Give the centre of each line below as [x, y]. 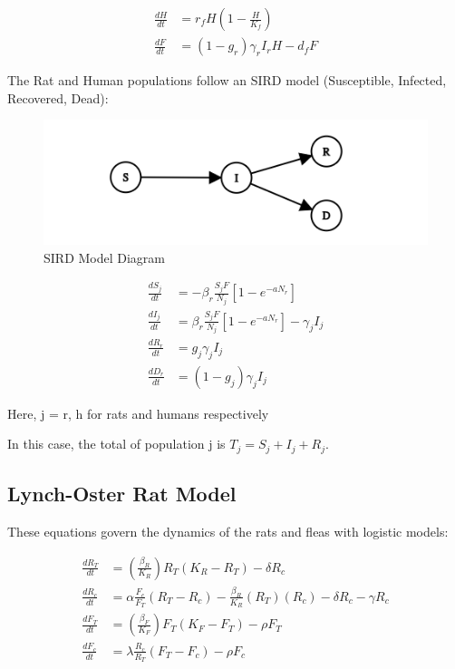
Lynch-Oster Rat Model [122, 494]
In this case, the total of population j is [116, 444]
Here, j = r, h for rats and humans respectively [138, 413]
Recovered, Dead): [58, 97]
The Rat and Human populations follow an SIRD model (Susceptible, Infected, [227, 80]
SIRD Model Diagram [105, 257]
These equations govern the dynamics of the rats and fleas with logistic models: [228, 531]
